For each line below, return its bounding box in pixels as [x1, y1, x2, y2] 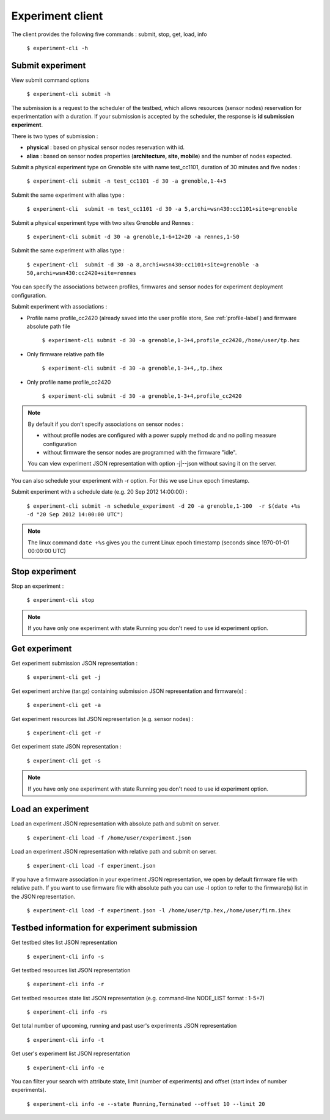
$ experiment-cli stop [26, 596, 95, 604]
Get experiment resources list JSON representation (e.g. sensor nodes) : [11, 715, 194, 722]
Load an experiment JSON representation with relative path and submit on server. [11, 848, 217, 855]
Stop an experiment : [11, 582, 64, 590]
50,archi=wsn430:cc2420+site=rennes [26, 269, 137, 277]
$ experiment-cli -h [26, 45, 89, 51]
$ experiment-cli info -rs [26, 1009, 108, 1016]
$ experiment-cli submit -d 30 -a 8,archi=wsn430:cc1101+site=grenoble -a [26, 261, 259, 268]
